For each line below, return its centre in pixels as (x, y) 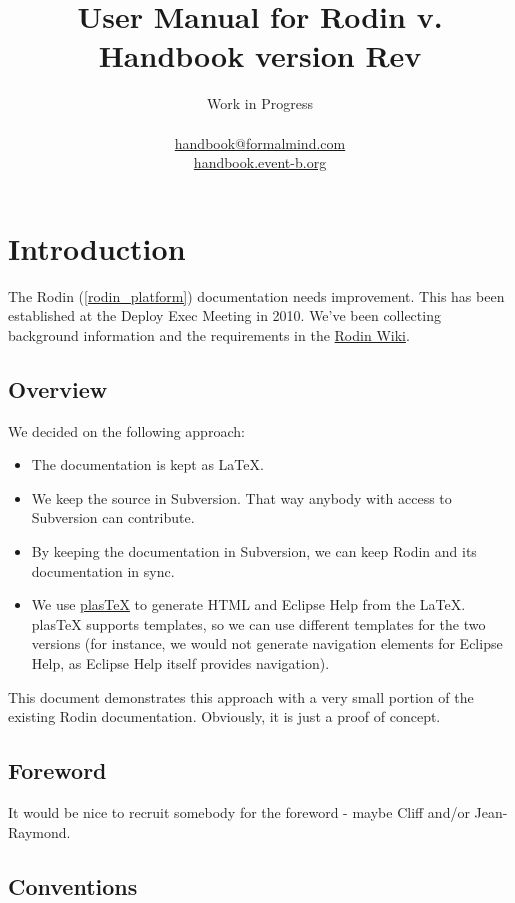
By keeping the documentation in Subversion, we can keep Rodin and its (254, 550)
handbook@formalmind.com (260, 142)
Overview (58, 388)
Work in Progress (260, 103)
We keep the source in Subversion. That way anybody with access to (241, 497)
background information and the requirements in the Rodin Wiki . (209, 334)
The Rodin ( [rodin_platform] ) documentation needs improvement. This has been (256, 295)
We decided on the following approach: (126, 430)
